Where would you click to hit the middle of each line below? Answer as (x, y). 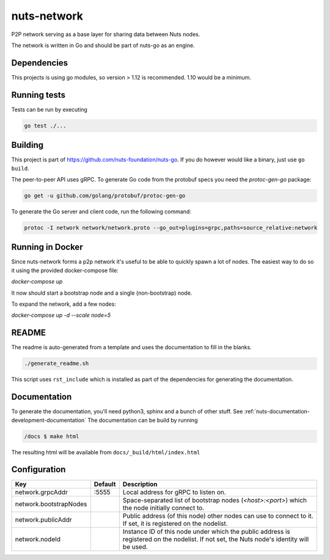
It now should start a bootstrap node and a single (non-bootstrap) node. (102, 293)
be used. (135, 547)
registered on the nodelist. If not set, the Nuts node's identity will (216, 539)
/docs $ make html (52, 436)
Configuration (38, 470)
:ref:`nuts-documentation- (277, 411)
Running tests (38, 95)
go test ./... (45, 126)
